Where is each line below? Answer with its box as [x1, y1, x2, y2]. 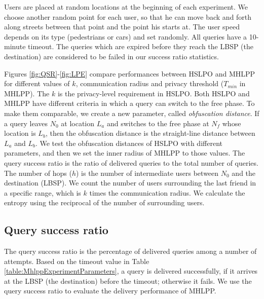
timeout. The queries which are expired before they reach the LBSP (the [28, 41, 254, 52]
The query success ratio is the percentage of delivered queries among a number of [4, 246, 257, 256]
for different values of [4, 78, 70, 89]
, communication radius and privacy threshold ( [76, 78, 224, 89]
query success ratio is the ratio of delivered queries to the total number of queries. [4, 157, 258, 168]
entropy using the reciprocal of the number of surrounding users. [4, 197, 205, 208]
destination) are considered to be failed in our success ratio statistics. [4, 51, 219, 61]
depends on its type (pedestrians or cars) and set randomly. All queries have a [4, 31, 247, 42]
